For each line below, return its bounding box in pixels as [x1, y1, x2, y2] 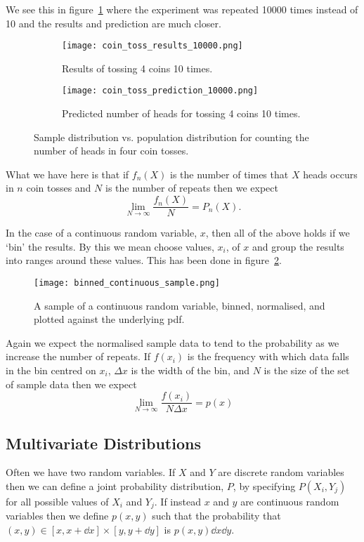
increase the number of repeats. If [6, 349, 150, 364]
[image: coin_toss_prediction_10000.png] [62, 86, 259, 96]
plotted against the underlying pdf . [34, 312, 185, 326]
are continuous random [240, 494, 339, 508]
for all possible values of [6, 494, 109, 508]
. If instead [154, 494, 202, 508]
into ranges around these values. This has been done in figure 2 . [6, 253, 282, 267]
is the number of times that [170, 166, 289, 181]
